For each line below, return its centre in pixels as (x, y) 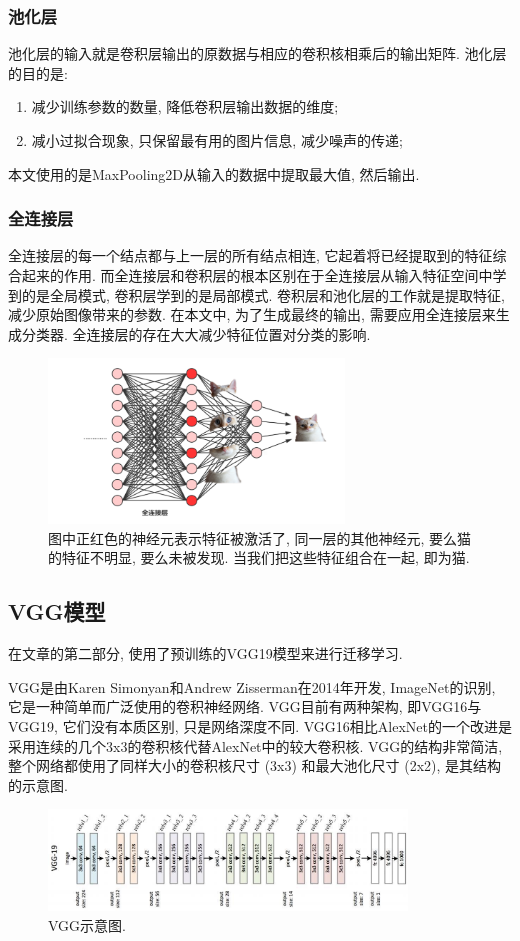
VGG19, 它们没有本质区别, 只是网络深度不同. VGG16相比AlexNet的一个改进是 (260, 726)
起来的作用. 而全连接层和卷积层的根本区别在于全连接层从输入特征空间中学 (264, 275)
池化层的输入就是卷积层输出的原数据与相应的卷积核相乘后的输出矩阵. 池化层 (257, 53)
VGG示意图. (87, 924)
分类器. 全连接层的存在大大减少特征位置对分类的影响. (196, 333)
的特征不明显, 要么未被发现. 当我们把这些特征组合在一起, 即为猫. (259, 557)
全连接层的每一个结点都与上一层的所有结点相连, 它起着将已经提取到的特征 (250, 255)
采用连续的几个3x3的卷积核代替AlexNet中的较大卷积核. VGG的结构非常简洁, (255, 745)
